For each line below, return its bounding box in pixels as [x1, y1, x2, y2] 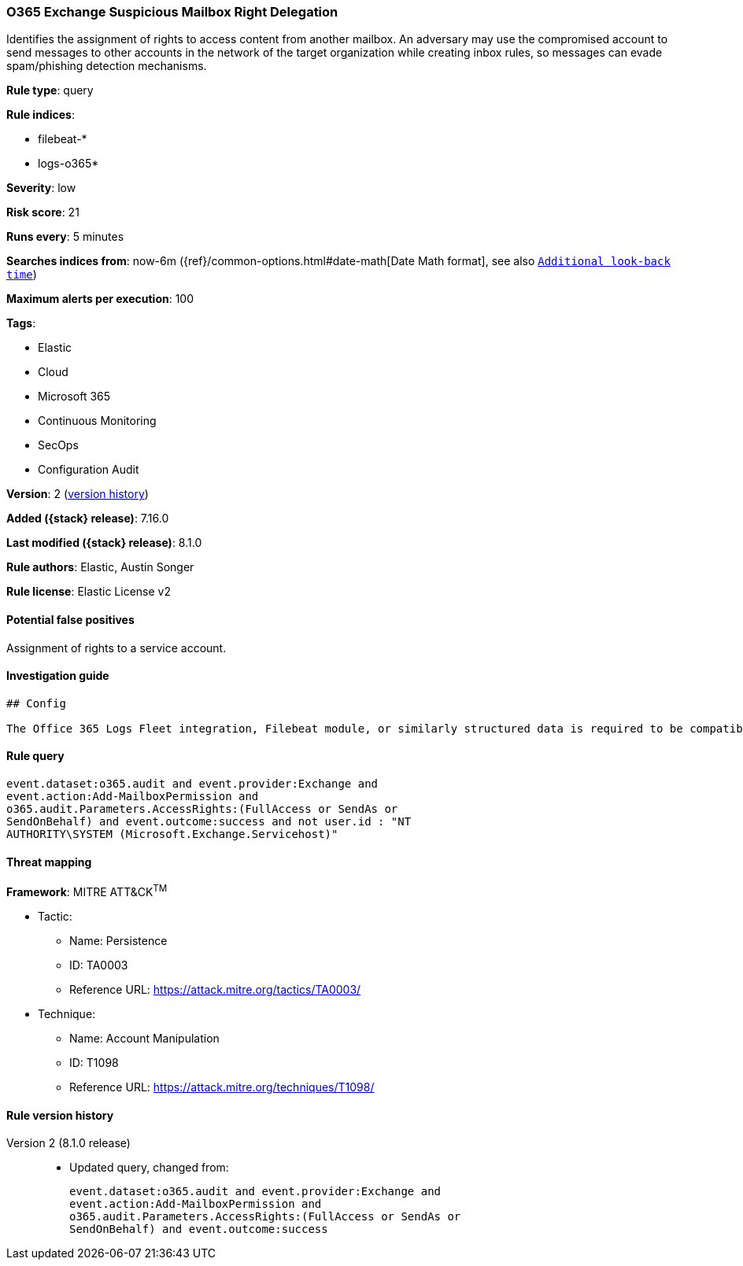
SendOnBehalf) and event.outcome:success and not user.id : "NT [6, 815, 412, 829]
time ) [6, 268, 37, 282]
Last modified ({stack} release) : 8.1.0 [6, 536, 202, 550]
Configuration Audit [38, 463, 139, 477]
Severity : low [6, 181, 76, 195]
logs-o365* [38, 157, 99, 171]
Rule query [6, 749, 65, 763]
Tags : [6, 316, 36, 330]
